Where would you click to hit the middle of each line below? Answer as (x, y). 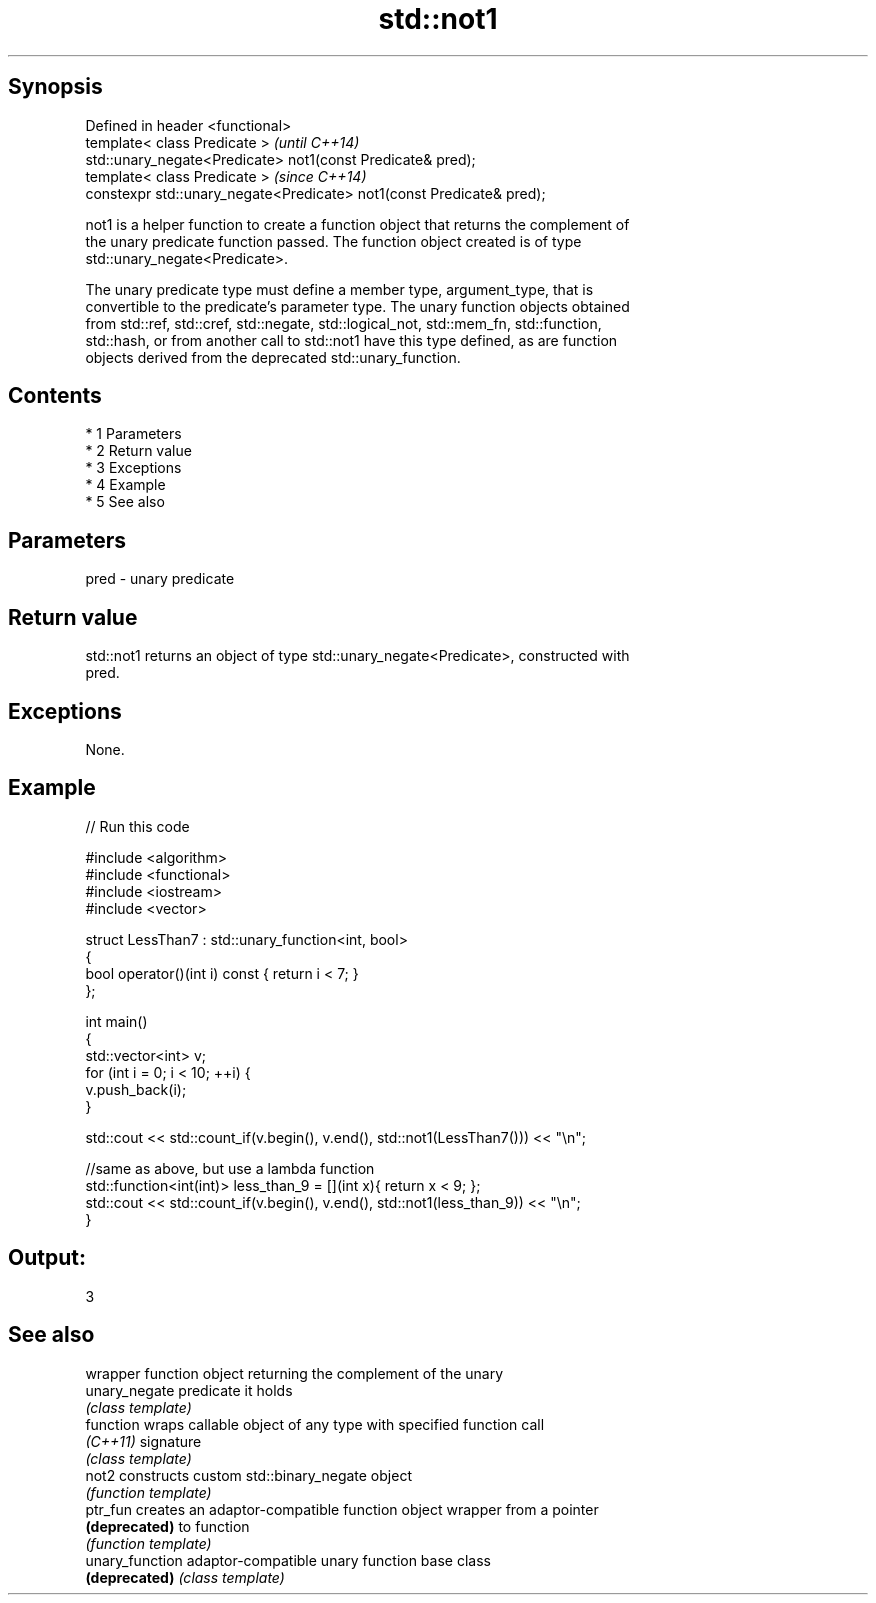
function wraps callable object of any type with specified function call (315, 1424)
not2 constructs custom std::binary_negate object (248, 1475)
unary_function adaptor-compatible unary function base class (288, 1560)
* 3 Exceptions (133, 468)
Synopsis (55, 87)
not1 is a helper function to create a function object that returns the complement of (357, 224)
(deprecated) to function (167, 1526)
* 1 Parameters (133, 434)
